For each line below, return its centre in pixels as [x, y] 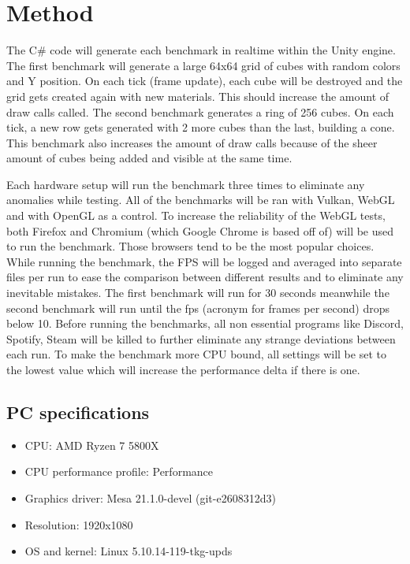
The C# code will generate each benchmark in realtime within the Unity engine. [201, 50]
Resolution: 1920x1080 [79, 524]
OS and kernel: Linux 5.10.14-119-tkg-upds [129, 551]
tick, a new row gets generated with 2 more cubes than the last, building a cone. [201, 127]
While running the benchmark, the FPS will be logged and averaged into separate [204, 261]
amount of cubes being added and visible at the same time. [149, 158]
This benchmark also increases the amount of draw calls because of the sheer [192, 142]
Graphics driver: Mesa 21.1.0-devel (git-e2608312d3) [150, 497]
